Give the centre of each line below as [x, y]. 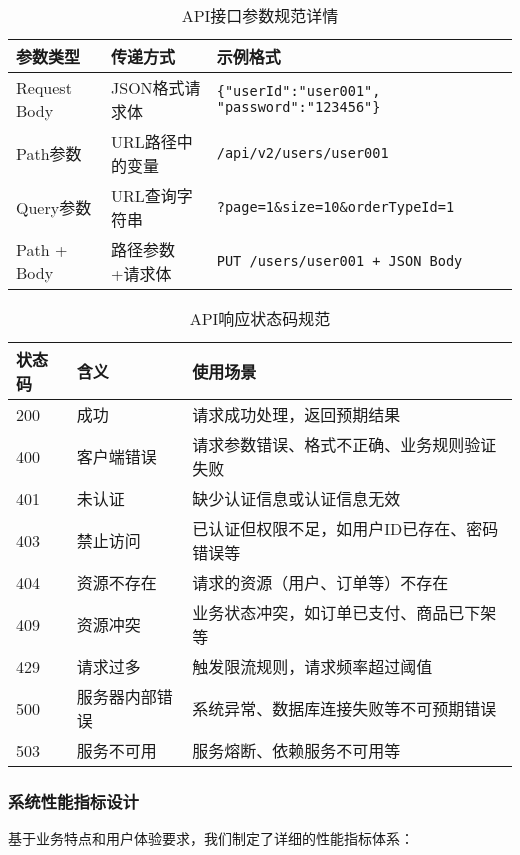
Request [44, 87]
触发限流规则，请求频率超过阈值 [312, 666]
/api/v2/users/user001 [302, 153]
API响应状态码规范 [260, 318]
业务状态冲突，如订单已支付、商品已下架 [344, 612]
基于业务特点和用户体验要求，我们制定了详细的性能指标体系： [211, 838]
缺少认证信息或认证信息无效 [296, 498]
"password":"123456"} [298, 107]
